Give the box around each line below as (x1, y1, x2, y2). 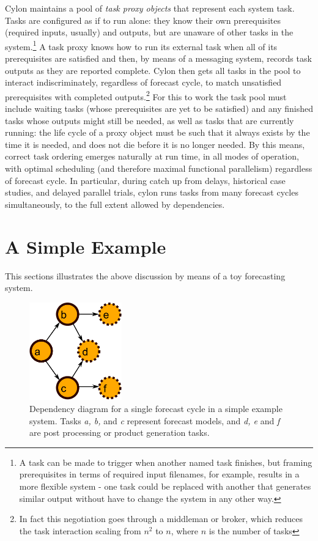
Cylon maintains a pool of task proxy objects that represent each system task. (5, 2, 295, 14)
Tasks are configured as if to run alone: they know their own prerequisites (5, 13, 281, 26)
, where (171, 524, 199, 537)
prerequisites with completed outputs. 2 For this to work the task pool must (5, 88, 287, 103)
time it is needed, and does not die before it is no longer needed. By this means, (5, 138, 305, 150)
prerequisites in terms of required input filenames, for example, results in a (19, 468, 300, 480)
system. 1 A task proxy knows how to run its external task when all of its (5, 38, 278, 53)
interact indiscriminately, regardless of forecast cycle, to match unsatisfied (5, 76, 282, 89)
